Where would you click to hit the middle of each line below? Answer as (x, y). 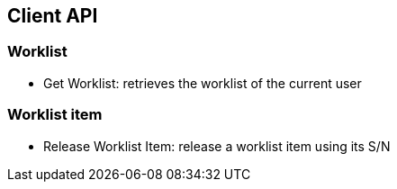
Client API (53, 16)
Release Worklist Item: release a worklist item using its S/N (217, 146)
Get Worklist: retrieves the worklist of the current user (203, 83)
